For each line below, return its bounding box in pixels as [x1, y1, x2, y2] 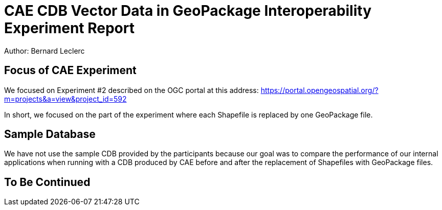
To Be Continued [4, 175, 91, 189]
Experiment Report [4, 19, 135, 37]
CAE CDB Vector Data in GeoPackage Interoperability [4, 2, 371, 19]
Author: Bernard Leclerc [4, 46, 85, 55]
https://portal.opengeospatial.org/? [260, 85, 379, 95]
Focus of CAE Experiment [4, 64, 137, 77]
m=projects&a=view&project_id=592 [4, 94, 127, 103]
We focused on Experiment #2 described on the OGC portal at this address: [4, 85, 259, 95]
